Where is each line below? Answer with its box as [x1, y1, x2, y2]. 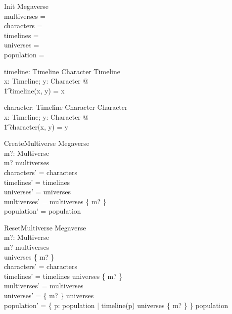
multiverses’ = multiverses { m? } [4, 196, 106, 206]
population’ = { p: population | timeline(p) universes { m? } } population [4, 300, 228, 310]
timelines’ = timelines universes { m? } [4, 270, 123, 281]
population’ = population [4, 206, 81, 216]
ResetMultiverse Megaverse [4, 222, 86, 232]
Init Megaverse [4, 1, 48, 11]
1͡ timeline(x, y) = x [4, 85, 65, 95]
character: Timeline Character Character [4, 102, 128, 112]
